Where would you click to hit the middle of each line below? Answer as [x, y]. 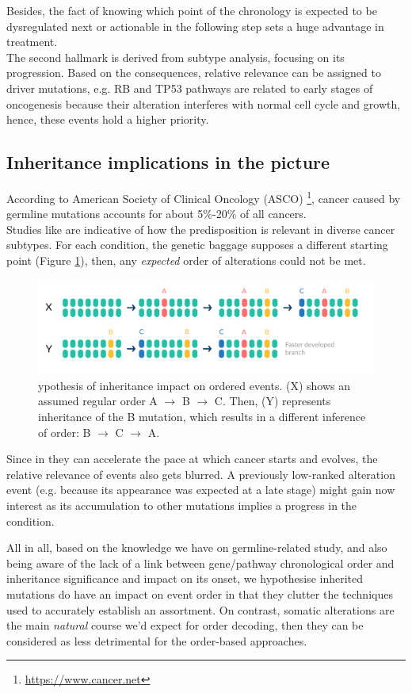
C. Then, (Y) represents [273, 401]
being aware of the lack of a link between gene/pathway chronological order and [200, 563]
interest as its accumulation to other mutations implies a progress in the [182, 505]
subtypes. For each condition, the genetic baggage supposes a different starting [197, 245]
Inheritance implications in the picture [168, 162]
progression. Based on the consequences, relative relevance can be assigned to [194, 73]
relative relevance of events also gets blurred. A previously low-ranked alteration [201, 474]
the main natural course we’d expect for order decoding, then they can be [185, 625]
